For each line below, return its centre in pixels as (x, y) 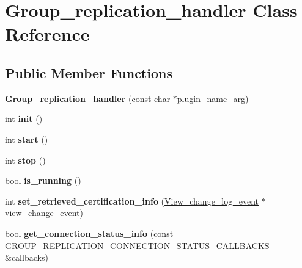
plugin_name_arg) (213, 98)
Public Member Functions (89, 72)
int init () (24, 119)
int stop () (25, 160)
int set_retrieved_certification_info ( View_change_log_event (132, 201)
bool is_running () (43, 180)
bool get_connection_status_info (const (89, 233)
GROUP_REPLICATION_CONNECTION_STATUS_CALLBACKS (137, 245)
